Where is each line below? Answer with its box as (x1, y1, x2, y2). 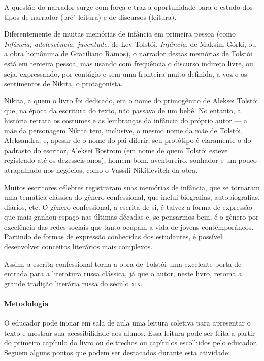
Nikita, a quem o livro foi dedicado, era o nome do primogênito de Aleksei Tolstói (4, 95, 258, 105)
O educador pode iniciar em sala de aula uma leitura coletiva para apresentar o (4, 317, 251, 328)
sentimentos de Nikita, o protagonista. (4, 78, 123, 89)
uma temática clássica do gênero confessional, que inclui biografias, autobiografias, (4, 192, 260, 202)
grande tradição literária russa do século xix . (4, 278, 143, 288)
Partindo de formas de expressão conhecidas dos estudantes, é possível (4, 231, 222, 242)
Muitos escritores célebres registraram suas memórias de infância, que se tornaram (4, 182, 260, 192)
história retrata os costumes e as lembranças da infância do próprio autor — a (4, 115, 248, 125)
